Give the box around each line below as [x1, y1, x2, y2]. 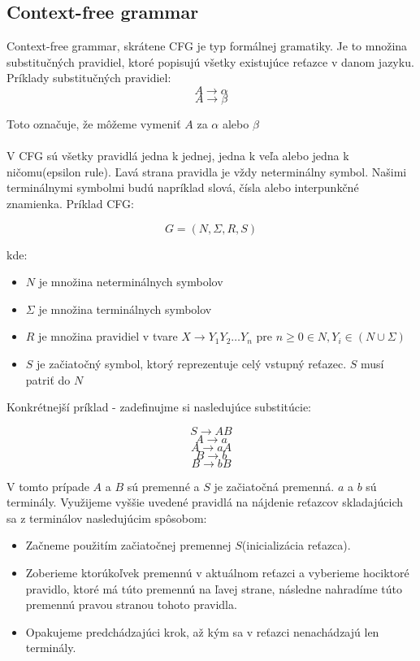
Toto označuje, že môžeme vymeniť [6, 115, 181, 132]
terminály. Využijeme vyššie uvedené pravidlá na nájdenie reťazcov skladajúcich [6, 494, 404, 511]
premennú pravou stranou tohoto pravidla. [25, 596, 237, 613]
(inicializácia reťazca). [241, 537, 351, 554]
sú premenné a [127, 477, 200, 494]
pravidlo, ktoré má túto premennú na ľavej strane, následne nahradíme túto [25, 580, 402, 597]
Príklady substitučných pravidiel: [6, 69, 171, 86]
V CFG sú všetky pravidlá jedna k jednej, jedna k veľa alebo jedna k [6, 147, 349, 164]
